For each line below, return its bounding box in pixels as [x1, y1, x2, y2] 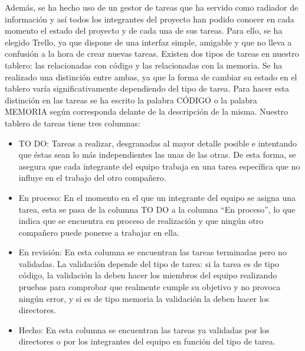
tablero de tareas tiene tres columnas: [5, 116, 140, 129]
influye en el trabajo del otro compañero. [18, 171, 166, 184]
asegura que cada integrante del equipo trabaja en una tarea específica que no [18, 160, 300, 172]
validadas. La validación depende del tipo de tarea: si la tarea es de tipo [18, 257, 279, 269]
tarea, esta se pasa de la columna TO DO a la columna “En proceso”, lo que [18, 203, 296, 215]
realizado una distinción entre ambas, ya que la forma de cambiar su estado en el [5, 70, 297, 83]
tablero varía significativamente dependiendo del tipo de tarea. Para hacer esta [5, 82, 289, 95]
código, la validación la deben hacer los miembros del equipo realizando [18, 269, 277, 281]
